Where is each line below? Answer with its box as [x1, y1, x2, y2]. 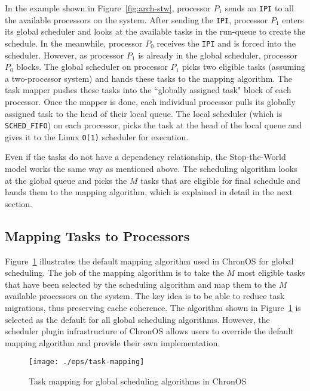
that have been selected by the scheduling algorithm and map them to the [5, 278, 277, 290]
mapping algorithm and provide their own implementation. [5, 336, 220, 349]
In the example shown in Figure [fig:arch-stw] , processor [5, 2, 211, 14]
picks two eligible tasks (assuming [182, 60, 306, 73]
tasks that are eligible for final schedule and [140, 174, 300, 186]
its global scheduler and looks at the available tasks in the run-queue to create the [5, 25, 306, 38]
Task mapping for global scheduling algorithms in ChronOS [29, 375, 247, 387]
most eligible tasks [237, 266, 305, 279]
